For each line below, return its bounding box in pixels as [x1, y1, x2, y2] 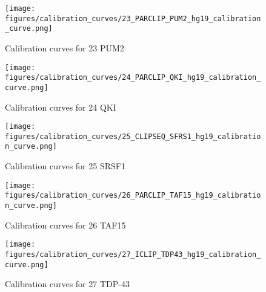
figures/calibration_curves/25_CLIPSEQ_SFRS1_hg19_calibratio [5, 132, 261, 141]
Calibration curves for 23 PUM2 [5, 41, 124, 54]
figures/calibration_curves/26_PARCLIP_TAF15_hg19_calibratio [5, 191, 261, 200]
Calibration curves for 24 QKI [5, 100, 116, 113]
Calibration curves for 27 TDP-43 [5, 277, 130, 290]
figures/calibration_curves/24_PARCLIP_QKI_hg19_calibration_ [5, 73, 261, 82]
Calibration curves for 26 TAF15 [5, 218, 126, 231]
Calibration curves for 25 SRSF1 [5, 160, 125, 172]
